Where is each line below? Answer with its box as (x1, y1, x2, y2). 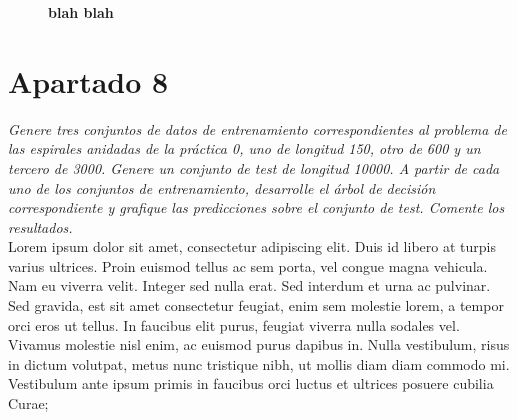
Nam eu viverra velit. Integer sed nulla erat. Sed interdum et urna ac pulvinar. (8, 275, 491, 296)
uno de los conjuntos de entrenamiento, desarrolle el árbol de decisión (8, 177, 436, 198)
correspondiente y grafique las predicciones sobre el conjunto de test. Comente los (8, 197, 505, 218)
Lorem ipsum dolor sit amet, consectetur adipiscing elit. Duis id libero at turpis (8, 236, 496, 257)
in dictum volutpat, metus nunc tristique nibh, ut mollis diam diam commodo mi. (8, 353, 510, 374)
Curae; (8, 393, 49, 414)
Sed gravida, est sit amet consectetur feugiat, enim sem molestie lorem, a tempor (8, 295, 504, 316)
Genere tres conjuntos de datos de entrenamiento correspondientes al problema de (8, 118, 507, 139)
